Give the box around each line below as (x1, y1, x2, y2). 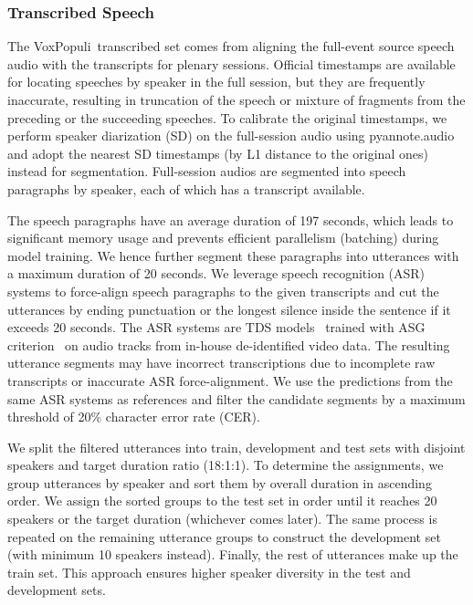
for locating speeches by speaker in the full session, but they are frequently (7, 72, 426, 91)
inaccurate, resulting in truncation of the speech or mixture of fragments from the (7, 90, 466, 109)
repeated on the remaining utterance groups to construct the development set (7, 527, 441, 546)
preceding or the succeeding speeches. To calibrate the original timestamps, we (7, 108, 447, 127)
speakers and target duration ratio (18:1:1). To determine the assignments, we (7, 455, 444, 475)
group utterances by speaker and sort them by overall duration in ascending (7, 473, 432, 492)
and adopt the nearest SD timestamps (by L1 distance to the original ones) (7, 143, 428, 162)
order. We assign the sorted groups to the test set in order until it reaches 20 (7, 491, 437, 510)
